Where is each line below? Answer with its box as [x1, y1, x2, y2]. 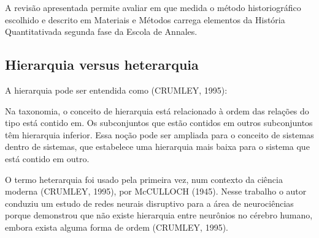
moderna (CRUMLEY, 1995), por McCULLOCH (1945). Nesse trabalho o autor [5, 185, 307, 198]
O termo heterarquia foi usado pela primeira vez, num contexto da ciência [5, 173, 283, 185]
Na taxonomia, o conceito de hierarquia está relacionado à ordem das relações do [5, 104, 309, 117]
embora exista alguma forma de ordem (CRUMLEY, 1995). [5, 220, 228, 233]
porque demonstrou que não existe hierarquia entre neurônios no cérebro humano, [5, 209, 313, 221]
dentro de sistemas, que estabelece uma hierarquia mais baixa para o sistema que [5, 140, 310, 153]
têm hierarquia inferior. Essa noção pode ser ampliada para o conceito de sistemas [5, 128, 314, 141]
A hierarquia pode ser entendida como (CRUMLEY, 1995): [5, 83, 228, 96]
